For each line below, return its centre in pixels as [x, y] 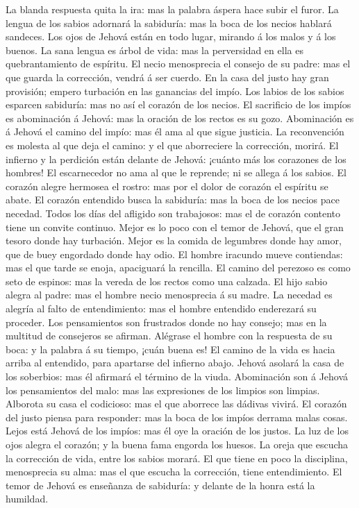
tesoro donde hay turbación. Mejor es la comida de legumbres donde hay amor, [174, 240]
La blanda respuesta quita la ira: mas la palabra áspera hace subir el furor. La [172, 9]
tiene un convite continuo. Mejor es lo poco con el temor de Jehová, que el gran [175, 227]
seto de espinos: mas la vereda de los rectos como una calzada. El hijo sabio [167, 281]
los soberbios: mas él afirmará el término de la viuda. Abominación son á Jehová [177, 376]
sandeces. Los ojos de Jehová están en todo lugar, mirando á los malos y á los [171, 36]
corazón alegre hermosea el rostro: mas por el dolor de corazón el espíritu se [167, 186]
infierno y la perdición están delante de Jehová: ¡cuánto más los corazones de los [176, 159]
